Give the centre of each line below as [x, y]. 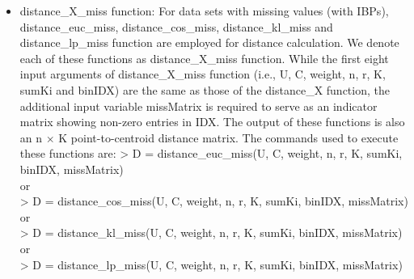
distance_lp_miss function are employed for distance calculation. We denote [209, 42]
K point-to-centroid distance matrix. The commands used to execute [228, 137]
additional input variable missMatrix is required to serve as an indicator [199, 106]
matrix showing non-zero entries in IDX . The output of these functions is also [212, 122]
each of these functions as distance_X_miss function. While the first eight [204, 58]
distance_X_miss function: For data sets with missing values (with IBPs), [204, 11]
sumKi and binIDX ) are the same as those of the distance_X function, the [205, 89]
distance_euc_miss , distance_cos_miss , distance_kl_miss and [176, 26]
